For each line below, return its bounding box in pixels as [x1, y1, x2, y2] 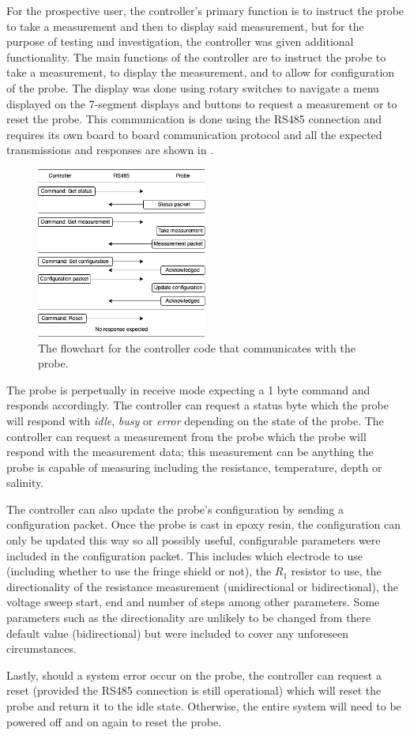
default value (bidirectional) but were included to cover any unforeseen [6, 624, 349, 641]
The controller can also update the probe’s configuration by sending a [6, 500, 344, 517]
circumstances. [6, 640, 77, 657]
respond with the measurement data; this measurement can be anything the [6, 443, 374, 460]
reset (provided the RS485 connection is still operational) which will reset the [6, 682, 382, 699]
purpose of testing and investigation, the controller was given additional [6, 33, 354, 50]
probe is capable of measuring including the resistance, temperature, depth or [6, 458, 382, 475]
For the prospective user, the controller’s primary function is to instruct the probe [6, 2, 404, 18]
